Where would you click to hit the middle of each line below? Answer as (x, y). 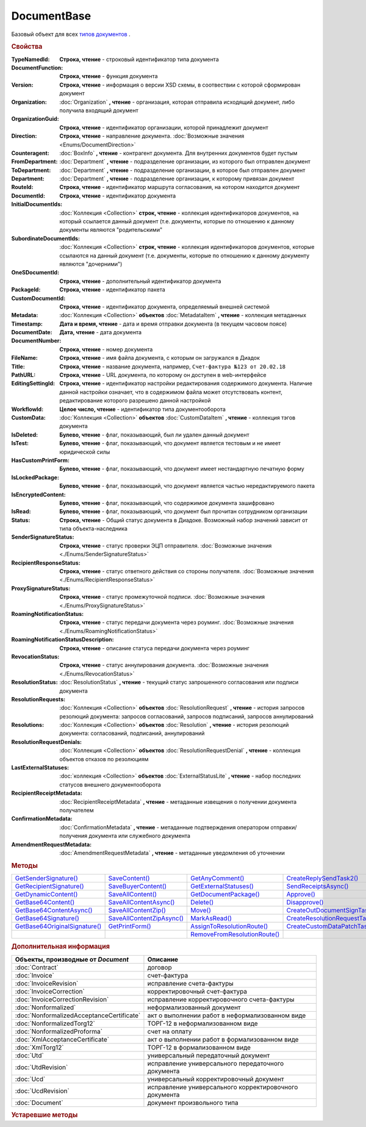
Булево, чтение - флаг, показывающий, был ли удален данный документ (154, 435)
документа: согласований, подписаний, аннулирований (132, 733)
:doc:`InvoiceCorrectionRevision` (62, 999)
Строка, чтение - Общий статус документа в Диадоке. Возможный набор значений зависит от (184, 520)
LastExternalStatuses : (40, 768)
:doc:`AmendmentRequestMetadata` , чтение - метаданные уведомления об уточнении (172, 853)
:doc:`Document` (39, 1103)
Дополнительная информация (60, 946)
